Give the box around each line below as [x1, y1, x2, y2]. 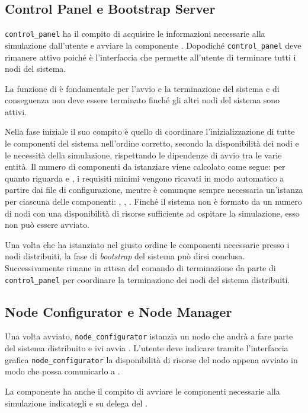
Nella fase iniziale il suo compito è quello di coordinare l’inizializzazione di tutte [5, 125, 295, 138]
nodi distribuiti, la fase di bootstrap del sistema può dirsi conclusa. [5, 250, 245, 262]
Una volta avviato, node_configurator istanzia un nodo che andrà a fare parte [5, 330, 293, 342]
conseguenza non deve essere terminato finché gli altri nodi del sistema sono [5, 94, 280, 106]
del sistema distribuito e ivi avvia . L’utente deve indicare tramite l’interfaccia [5, 342, 288, 354]
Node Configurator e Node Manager [5, 302, 232, 320]
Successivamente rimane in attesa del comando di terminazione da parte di [5, 262, 276, 274]
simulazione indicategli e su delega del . [5, 396, 147, 409]
